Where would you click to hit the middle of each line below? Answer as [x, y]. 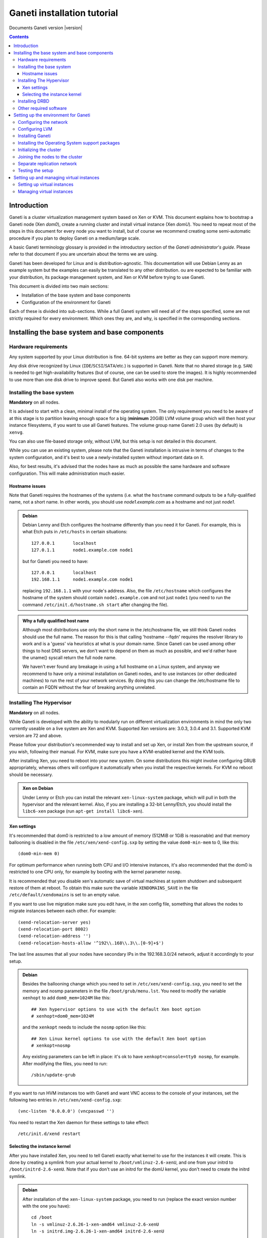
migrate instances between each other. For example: [63, 911]
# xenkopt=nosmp [51, 1046]
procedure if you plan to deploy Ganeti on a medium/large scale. [75, 238]
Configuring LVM [35, 129]
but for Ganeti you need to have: [55, 561]
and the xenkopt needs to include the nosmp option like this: [85, 1027]
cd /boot [42, 1217]
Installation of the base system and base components [76, 295]
